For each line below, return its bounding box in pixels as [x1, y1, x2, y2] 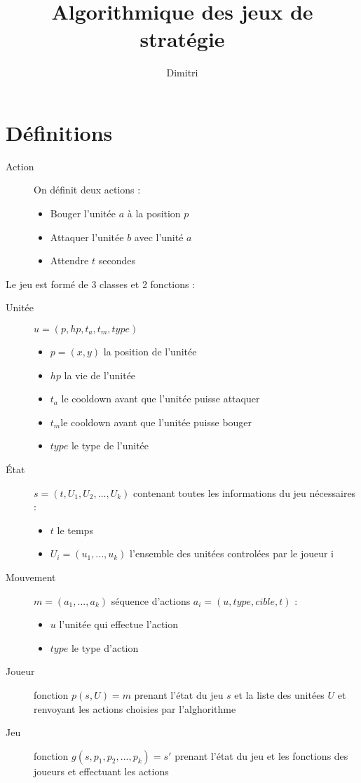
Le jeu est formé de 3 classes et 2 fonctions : [6, 276, 196, 291]
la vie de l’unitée [64, 367, 136, 382]
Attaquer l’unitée [50, 229, 124, 244]
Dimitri [166, 65, 198, 80]
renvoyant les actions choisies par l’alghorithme [34, 701, 236, 716]
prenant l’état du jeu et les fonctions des [175, 748, 348, 763]
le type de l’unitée [71, 438, 149, 453]
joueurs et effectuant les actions [34, 763, 169, 778]
